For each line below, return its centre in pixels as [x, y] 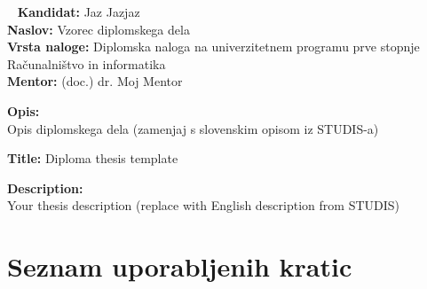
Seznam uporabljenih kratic [180, 266]
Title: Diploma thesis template [93, 158]
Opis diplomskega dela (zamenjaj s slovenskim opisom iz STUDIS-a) [193, 128]
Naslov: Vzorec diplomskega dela [99, 29]
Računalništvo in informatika [87, 63]
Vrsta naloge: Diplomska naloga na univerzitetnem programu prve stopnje [213, 47]
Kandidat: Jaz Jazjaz [79, 12]
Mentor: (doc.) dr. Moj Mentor [95, 81]
